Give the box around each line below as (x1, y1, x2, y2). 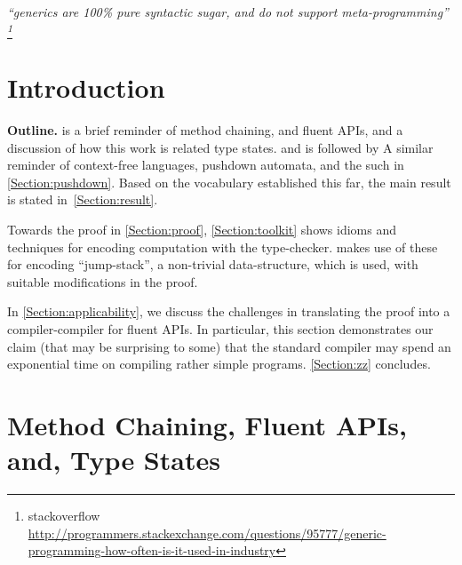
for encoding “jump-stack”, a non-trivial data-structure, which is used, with (7, 255, 418, 274)
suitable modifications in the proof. (7, 272, 198, 290)
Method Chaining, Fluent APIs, (7, 406, 407, 442)
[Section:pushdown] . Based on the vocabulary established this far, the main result (7, 172, 451, 191)
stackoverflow (28, 506, 100, 525)
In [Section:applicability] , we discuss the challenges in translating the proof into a (7, 302, 450, 321)
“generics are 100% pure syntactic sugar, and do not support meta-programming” (7, 3, 449, 20)
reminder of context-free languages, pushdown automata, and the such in (7, 155, 404, 174)
